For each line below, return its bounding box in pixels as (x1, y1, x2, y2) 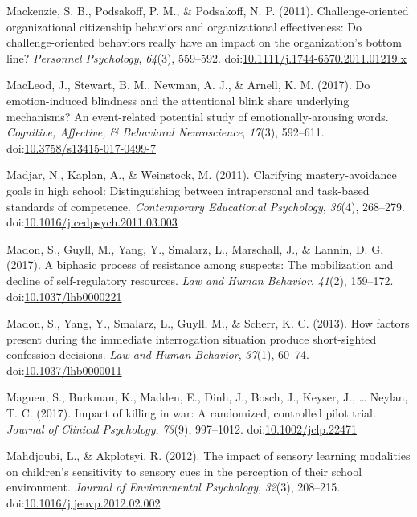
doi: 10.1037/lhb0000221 (6, 287, 122, 304)
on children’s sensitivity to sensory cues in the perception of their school (6, 462, 362, 479)
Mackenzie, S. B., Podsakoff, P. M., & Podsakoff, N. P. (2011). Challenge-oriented (6, 2, 409, 18)
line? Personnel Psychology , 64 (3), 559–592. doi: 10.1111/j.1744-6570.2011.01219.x (6, 49, 407, 66)
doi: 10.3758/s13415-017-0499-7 (6, 139, 156, 156)
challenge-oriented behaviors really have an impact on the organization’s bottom (6, 34, 402, 51)
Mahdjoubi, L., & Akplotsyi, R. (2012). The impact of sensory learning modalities (6, 447, 411, 464)
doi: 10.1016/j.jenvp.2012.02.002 (6, 495, 161, 511)
